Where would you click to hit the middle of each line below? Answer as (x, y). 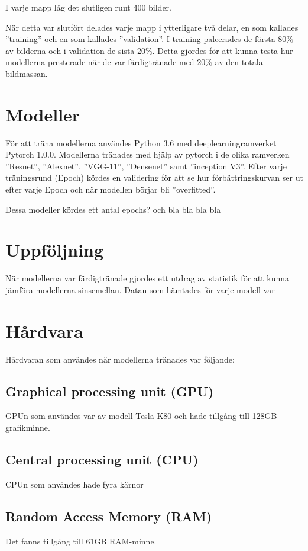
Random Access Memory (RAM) (109, 516)
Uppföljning (55, 250)
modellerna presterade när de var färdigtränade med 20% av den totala (134, 62)
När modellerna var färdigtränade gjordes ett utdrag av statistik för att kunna (147, 278)
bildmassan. (27, 73)
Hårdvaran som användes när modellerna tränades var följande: (120, 359)
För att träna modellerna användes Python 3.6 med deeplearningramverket (141, 142)
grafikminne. (28, 427)
